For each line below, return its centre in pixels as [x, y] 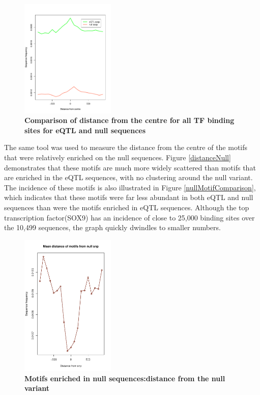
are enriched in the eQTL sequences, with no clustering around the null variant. [128, 177]
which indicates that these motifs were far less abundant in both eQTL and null [129, 197]
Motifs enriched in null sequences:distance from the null [125, 378]
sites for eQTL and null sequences [85, 130]
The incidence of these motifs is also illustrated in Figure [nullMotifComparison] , [130, 187]
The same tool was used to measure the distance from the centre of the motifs [126, 147]
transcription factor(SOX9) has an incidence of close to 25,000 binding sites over [129, 217]
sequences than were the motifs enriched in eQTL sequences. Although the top [127, 207]
